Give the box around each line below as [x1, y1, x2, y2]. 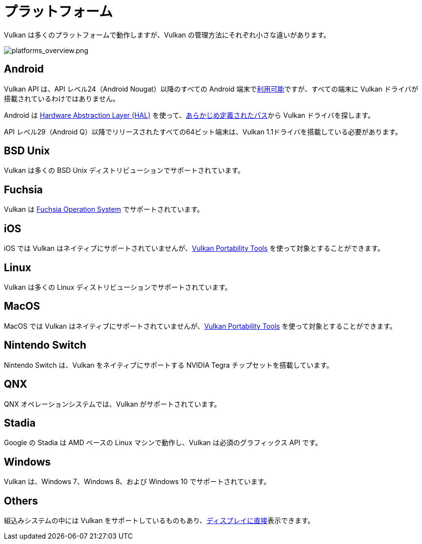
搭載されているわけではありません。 [4, 94, 120, 103]
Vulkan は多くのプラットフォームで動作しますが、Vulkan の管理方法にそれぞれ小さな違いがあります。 [4, 30, 330, 39]
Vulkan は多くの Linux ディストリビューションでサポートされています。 [4, 282, 232, 291]
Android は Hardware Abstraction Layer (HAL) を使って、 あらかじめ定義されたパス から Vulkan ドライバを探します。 [4, 111, 375, 119]
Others [4, 494, 38, 507]
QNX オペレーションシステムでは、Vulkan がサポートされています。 [4, 399, 221, 408]
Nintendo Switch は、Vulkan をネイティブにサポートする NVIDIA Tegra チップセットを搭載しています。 [4, 360, 333, 369]
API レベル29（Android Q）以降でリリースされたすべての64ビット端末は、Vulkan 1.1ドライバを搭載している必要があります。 [4, 127, 402, 136]
